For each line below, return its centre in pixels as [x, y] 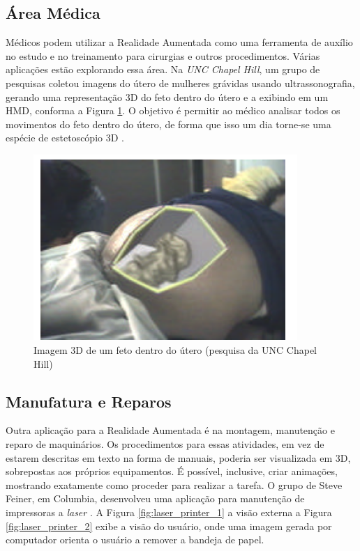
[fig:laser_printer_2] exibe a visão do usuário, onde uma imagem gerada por [169, 526]
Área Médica [53, 13]
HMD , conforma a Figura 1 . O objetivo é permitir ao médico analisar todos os [173, 110]
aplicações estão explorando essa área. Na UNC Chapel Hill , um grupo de [163, 69]
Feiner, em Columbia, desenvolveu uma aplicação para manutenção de [155, 498]
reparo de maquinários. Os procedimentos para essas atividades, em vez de [165, 443]
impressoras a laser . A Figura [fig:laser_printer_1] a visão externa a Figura [169, 512]
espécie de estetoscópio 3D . [65, 138]
